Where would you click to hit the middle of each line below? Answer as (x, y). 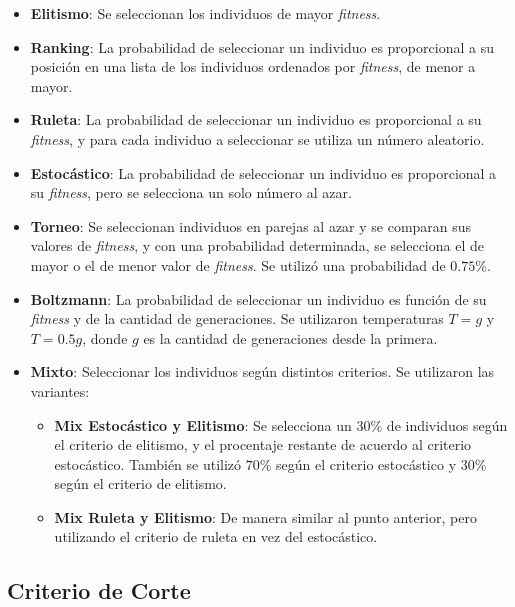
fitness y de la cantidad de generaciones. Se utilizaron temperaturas (237, 318)
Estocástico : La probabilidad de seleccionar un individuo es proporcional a (263, 172)
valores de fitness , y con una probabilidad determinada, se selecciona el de (257, 245)
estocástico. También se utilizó (148, 463)
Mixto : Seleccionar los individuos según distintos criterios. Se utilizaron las (262, 371)
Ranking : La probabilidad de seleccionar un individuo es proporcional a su (262, 46)
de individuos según (447, 424)
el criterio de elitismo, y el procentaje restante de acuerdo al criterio (263, 444)
